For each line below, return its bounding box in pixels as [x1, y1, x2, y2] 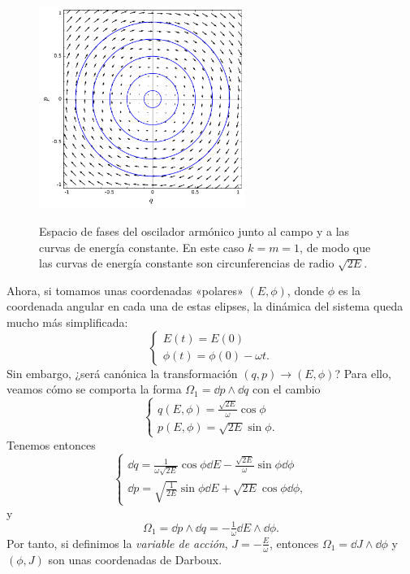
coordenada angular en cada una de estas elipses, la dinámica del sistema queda [6, 298, 404, 315]
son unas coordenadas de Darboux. [48, 550, 222, 567]
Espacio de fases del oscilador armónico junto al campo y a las [39, 223, 350, 240]
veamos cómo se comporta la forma [6, 380, 182, 398]
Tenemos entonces [6, 436, 96, 453]
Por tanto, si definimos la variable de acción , [6, 534, 228, 551]
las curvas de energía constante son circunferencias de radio [39, 254, 334, 272]
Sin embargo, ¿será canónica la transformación [6, 364, 238, 381]
